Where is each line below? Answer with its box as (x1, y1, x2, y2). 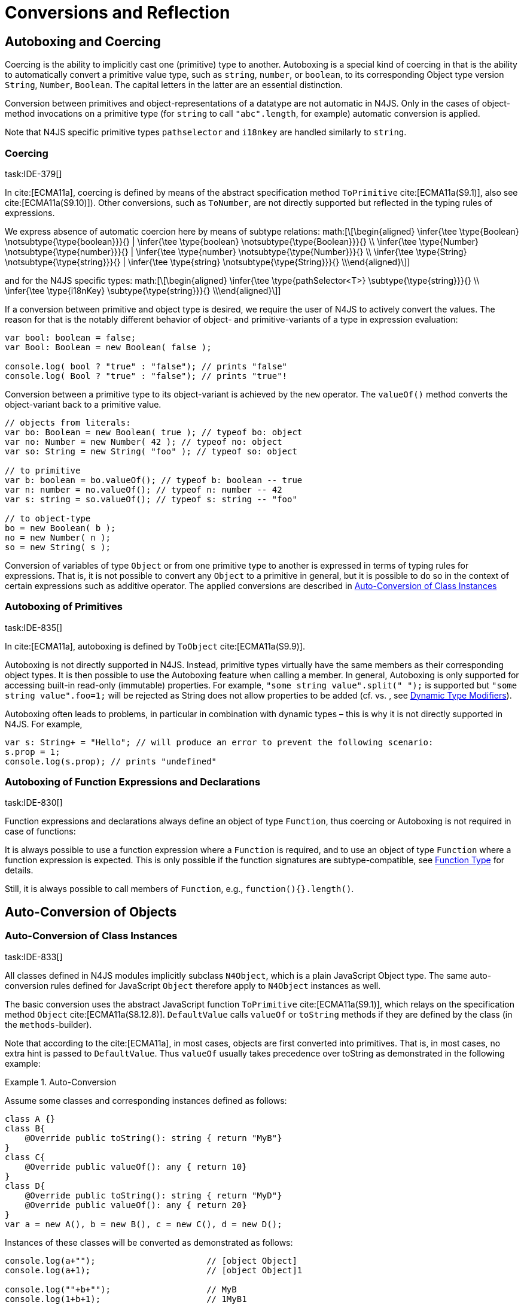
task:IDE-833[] (5, 951, 63, 962)
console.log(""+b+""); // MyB (5, 1284, 237, 1294)
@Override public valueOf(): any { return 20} (25, 1200, 247, 1210)
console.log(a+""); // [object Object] (5, 1255, 297, 1265)
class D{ (5, 1180, 45, 1191)
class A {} (5, 1113, 56, 1124)
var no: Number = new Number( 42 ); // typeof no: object (5, 436, 282, 447)
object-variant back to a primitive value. (5, 399, 162, 409)
